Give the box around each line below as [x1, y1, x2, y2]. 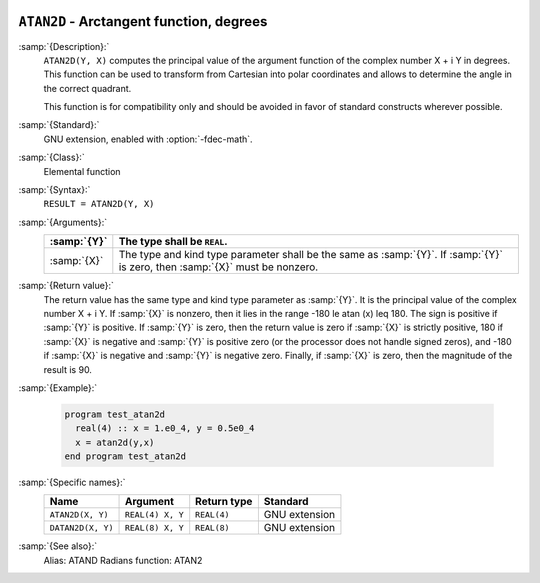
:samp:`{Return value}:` [18, 280, 115, 292]
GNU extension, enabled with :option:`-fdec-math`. [43, 133, 254, 145]
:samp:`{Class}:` [18, 151, 85, 164]
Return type [195, 495, 253, 509]
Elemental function [43, 165, 121, 177]
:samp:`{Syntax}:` [18, 184, 91, 196]
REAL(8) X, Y [124, 522, 184, 533]
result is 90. [43, 363, 92, 375]
